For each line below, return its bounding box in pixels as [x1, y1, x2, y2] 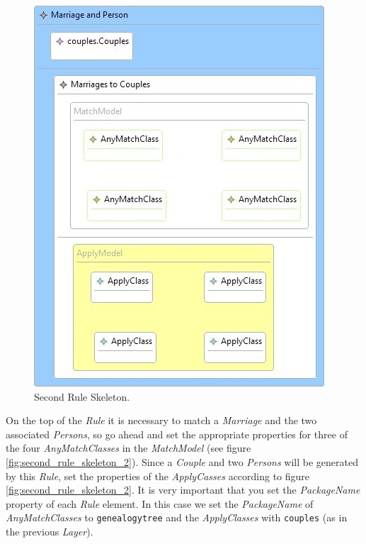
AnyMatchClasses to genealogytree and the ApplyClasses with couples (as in [6, 510, 348, 525]
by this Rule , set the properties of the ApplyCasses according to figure [6, 468, 310, 483]
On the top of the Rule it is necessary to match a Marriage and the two [6, 413, 317, 428]
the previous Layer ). [6, 524, 93, 538]
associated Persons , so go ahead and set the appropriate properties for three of [6, 426, 348, 441]
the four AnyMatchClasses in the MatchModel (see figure [6, 440, 251, 455]
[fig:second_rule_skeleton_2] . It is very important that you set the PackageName [6, 482, 360, 497]
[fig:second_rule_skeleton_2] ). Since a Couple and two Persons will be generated [6, 454, 358, 469]
